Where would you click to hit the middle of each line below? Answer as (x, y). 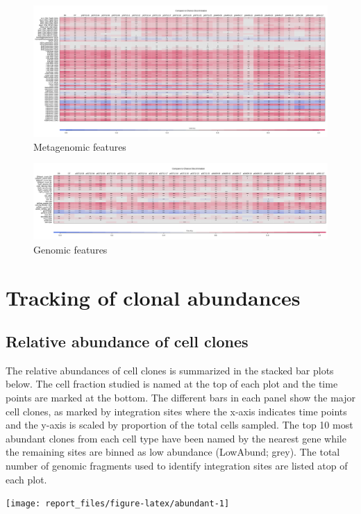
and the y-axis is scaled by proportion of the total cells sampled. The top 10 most (179, 425)
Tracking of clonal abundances (153, 297)
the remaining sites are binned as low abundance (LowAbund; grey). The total (173, 452)
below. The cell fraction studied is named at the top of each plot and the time (172, 384)
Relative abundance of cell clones (127, 341)
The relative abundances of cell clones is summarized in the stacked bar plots (170, 370)
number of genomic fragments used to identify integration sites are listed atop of (177, 466)
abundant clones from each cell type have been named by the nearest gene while (176, 438)
